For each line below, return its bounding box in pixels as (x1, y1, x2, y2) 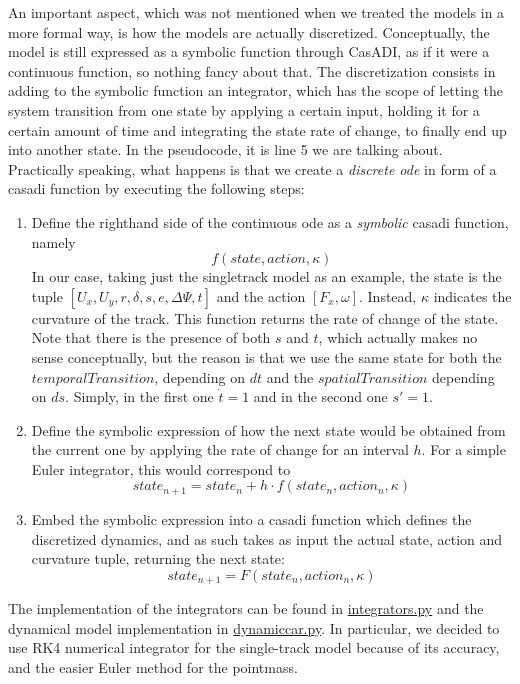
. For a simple (421, 439, 506, 460)
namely (31, 231, 76, 252)
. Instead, (358, 285, 417, 306)
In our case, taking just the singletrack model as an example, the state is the (31, 266, 502, 287)
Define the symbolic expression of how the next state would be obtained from (31, 419, 506, 440)
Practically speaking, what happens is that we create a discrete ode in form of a (8, 158, 497, 179)
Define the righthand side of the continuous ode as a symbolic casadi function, (31, 211, 509, 232)
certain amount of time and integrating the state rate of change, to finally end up (8, 119, 507, 140)
